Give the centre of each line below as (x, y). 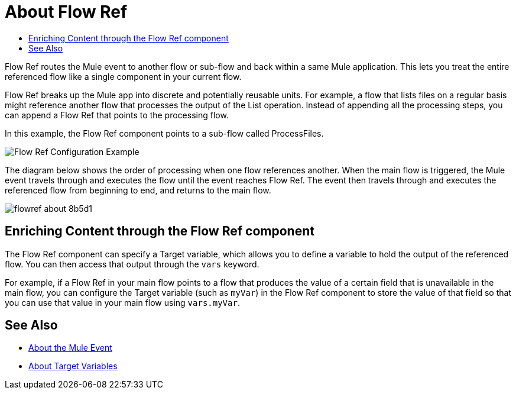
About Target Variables (73, 366)
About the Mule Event (70, 348)
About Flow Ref (66, 12)
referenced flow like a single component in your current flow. (123, 76)
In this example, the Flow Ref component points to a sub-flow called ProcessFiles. (164, 133)
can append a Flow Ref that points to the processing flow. (117, 115)
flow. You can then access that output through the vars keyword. (132, 264)
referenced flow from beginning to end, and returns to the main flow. (138, 190)
